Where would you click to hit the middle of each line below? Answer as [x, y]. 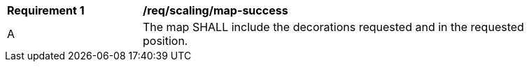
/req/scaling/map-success [216, 10]
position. [165, 41]
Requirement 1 [46, 10]
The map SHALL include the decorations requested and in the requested [333, 27]
